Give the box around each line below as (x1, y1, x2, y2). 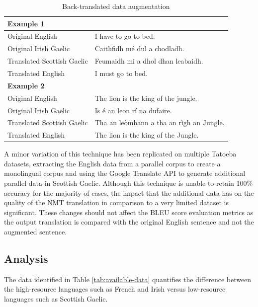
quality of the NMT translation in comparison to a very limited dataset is (4, 197, 229, 208)
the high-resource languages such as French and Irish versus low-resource (4, 284, 226, 294)
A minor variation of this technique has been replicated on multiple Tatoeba (4, 149, 237, 159)
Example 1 (7, 18, 45, 28)
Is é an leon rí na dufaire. (94, 105, 172, 115)
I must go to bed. (94, 68, 148, 78)
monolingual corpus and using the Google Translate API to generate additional (4, 168, 246, 178)
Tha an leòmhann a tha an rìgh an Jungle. (94, 117, 225, 128)
